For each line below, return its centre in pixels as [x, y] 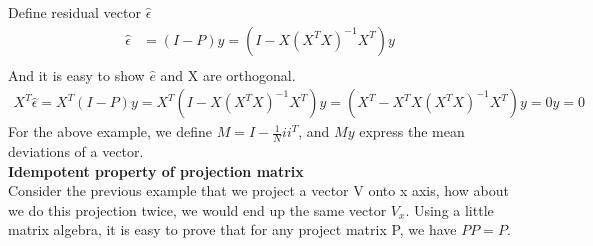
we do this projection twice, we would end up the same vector [197, 209]
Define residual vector [74, 12]
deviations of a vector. [76, 151]
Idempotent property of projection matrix [156, 170]
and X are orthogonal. [228, 74]
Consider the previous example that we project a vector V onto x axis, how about [258, 190]
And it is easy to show [76, 74]
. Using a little [449, 209]
